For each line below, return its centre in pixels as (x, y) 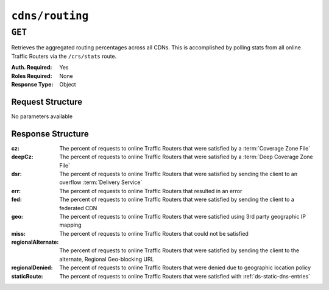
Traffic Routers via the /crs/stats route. (64, 56)
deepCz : (22, 157)
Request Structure (47, 101)
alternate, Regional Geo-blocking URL (107, 259)
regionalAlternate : (35, 242)
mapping (70, 225)
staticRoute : (27, 276)
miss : (18, 233)
